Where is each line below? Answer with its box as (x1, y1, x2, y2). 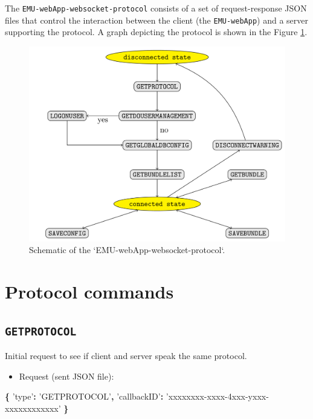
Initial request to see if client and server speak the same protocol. (5, 349, 247, 361)
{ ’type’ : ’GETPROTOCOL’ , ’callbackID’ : (5, 390, 164, 403)
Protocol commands (5, 279, 174, 303)
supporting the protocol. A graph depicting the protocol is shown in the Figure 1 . (5, 25, 308, 38)
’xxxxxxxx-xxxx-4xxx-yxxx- (166, 390, 269, 403)
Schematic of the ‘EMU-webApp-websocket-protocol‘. (29, 243, 225, 256)
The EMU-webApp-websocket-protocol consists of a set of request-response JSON (5, 2, 307, 14)
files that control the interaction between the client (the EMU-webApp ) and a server (5, 13, 308, 26)
